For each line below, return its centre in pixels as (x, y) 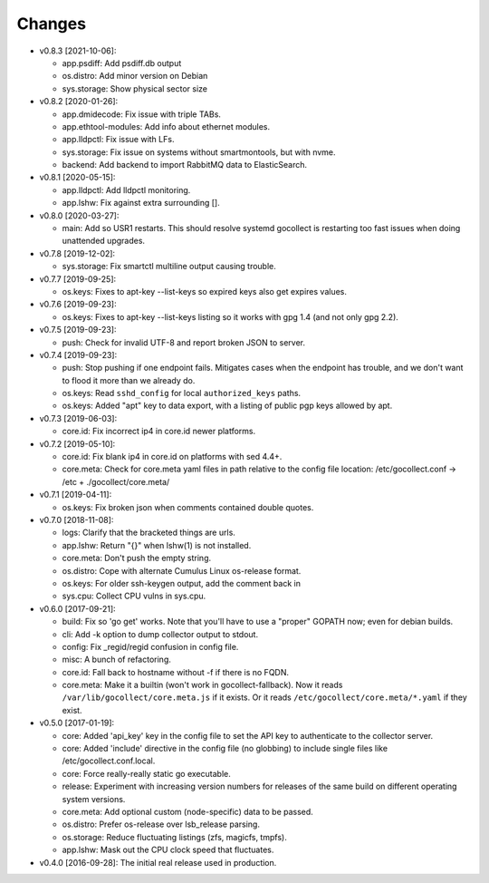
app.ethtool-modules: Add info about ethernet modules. (166, 126)
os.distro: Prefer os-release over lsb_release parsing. (161, 824)
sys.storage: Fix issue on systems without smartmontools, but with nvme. (199, 152)
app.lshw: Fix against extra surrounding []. (141, 203)
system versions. (94, 799)
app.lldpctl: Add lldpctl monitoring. (126, 189)
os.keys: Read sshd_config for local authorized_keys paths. (182, 393)
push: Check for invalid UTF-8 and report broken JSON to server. (184, 342)
